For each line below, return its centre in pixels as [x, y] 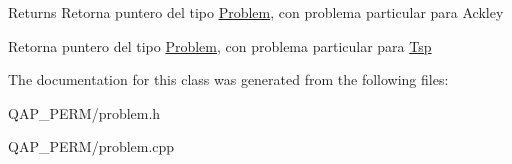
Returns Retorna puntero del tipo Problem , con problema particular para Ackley [256, 12]
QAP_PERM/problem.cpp [91, 146]
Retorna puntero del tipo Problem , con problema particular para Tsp [220, 45]
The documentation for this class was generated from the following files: [228, 79]
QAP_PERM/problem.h [84, 112]
